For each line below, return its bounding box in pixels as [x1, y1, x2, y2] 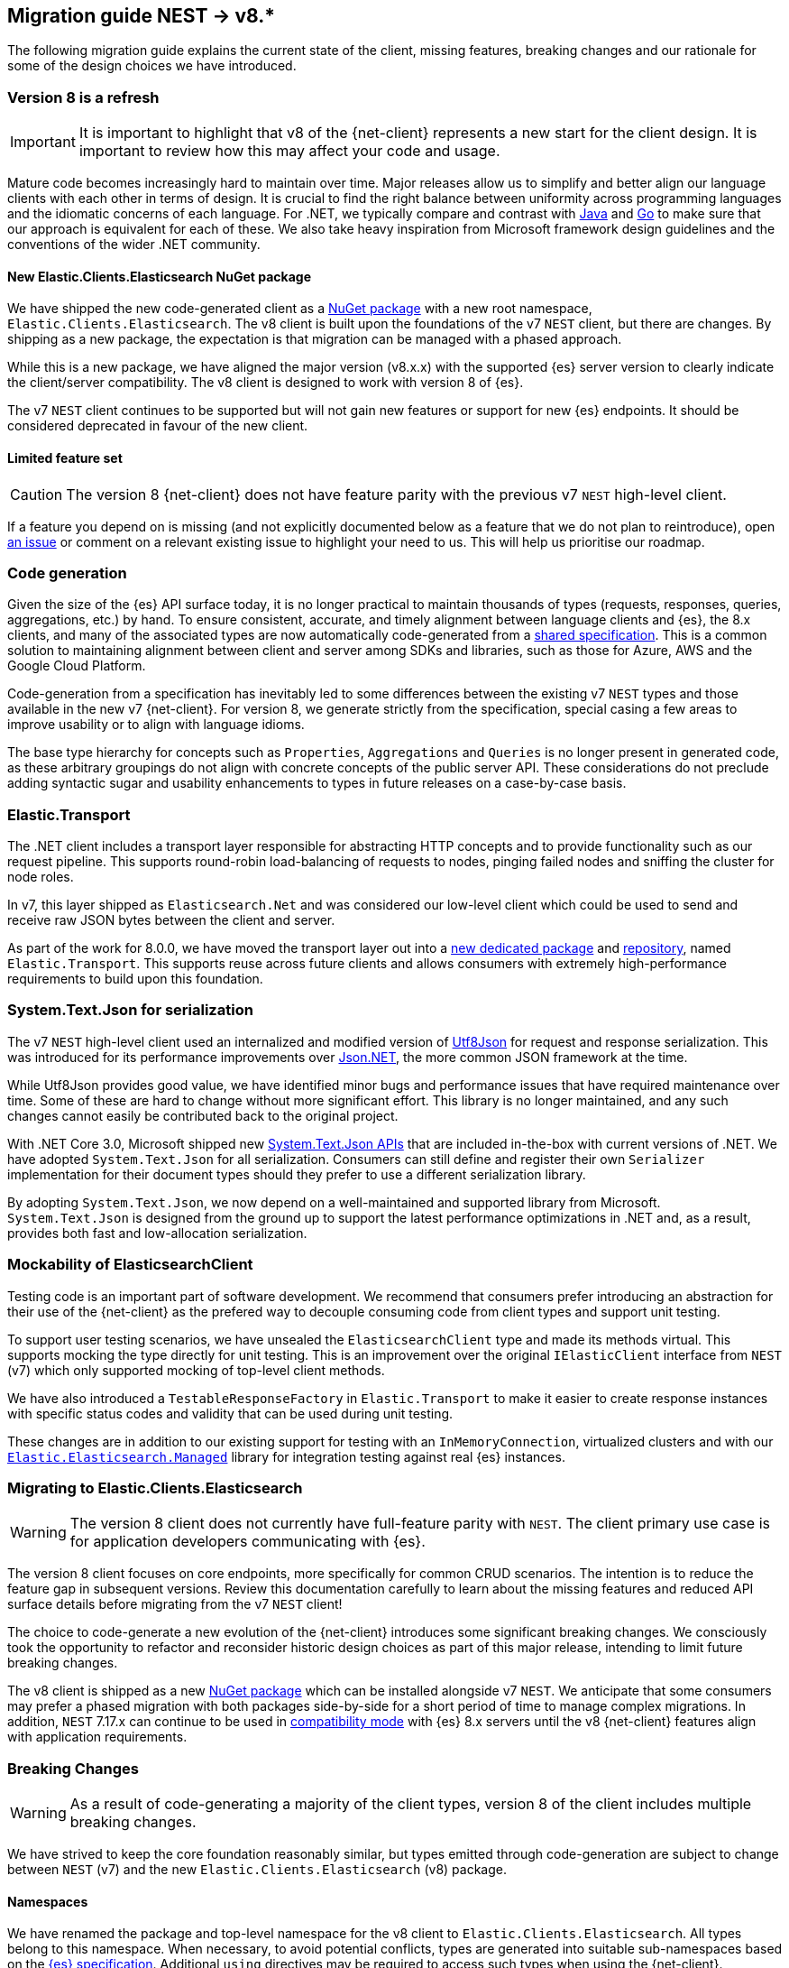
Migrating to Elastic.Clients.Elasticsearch [7, 1478, 303, 1497]
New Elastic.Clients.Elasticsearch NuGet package [7, 268, 311, 284]
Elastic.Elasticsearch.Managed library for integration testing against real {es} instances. [7, 1448, 565, 1464]
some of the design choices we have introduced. [7, 58, 297, 74]
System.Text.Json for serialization [7, 1001, 253, 1020]
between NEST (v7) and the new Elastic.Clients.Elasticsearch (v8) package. [7, 1862, 507, 1878]
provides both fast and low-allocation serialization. [7, 1224, 307, 1241]
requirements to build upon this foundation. [7, 971, 263, 987]
